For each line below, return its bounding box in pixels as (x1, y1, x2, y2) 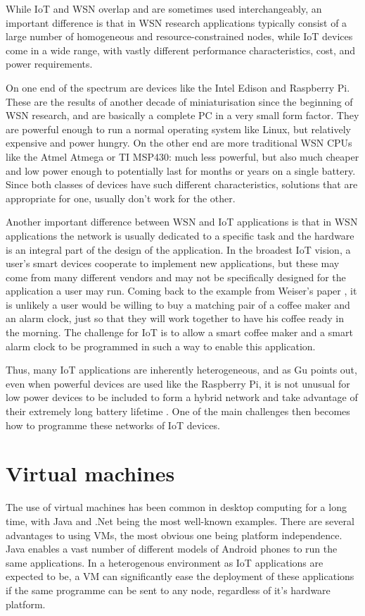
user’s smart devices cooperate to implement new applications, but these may (6, 256, 340, 271)
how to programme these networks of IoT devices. (6, 417, 220, 432)
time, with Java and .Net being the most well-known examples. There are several (6, 513, 354, 528)
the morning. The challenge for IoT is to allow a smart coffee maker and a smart (6, 325, 353, 340)
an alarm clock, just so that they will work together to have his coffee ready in (6, 311, 345, 326)
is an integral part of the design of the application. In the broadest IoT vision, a (6, 242, 351, 257)
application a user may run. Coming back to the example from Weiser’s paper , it (6, 283, 357, 298)
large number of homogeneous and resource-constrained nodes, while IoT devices (6, 29, 353, 44)
